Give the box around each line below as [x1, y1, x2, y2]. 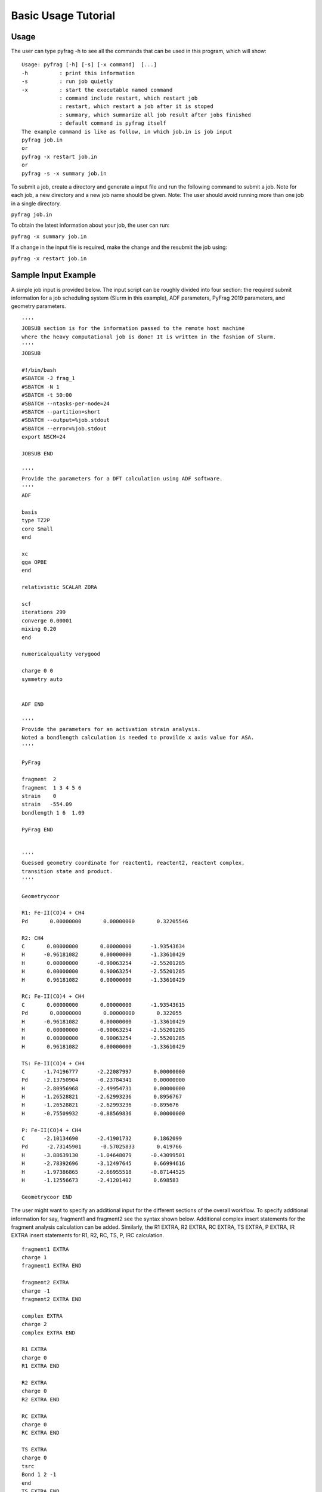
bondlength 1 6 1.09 [21, 809, 85, 816]
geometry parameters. [11, 303, 66, 310]
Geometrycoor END [21, 1194, 72, 1200]
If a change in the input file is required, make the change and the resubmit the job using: [11, 243, 228, 251]
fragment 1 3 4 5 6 [21, 784, 82, 791]
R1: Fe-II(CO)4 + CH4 [21, 910, 85, 916]
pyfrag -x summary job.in [11, 233, 87, 240]
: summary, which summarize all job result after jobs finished [59, 111, 252, 118]
